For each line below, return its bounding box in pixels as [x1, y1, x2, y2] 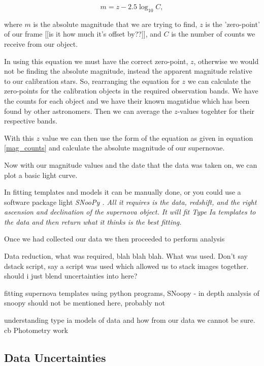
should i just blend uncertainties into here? [4, 270, 138, 281]
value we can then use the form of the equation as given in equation [42, 132, 253, 143]
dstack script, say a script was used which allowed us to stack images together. [4, 260, 249, 271]
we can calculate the [187, 75, 251, 86]
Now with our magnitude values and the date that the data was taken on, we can [4, 159, 257, 170]
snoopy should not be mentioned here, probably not [4, 297, 165, 308]
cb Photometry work [4, 324, 68, 335]
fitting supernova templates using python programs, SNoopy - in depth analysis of [4, 287, 259, 298]
